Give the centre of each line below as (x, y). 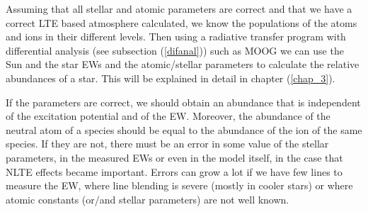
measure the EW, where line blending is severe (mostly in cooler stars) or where (179, 185)
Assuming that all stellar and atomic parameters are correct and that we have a (179, 9)
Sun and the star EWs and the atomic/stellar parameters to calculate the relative (183, 64)
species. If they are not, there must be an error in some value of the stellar (167, 144)
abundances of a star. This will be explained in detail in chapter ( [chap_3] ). (171, 78)
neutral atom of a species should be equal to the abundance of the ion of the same (184, 129)
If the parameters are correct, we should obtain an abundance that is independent (183, 102)
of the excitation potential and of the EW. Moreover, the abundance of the (168, 116)
